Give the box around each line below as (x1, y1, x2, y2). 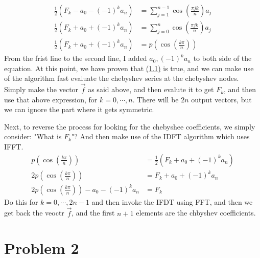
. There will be (132, 94, 179, 104)
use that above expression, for (4, 94, 98, 104)
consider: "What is (4, 131, 62, 142)
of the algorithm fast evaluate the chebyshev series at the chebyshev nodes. (4, 73, 239, 83)
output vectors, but (191, 94, 252, 104)
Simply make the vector (4, 84, 79, 95)
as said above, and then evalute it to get (88, 84, 214, 95)
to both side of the (193, 53, 252, 63)
